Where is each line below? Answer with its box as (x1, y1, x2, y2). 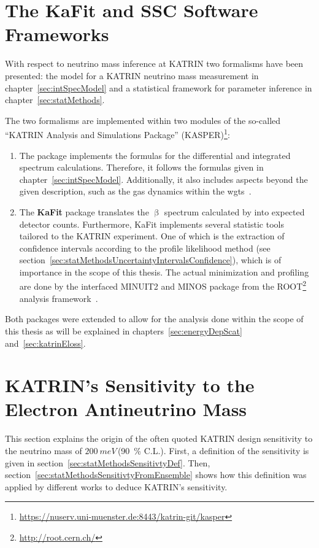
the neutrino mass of (5, 444, 82, 457)
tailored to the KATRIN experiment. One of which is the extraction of (19, 230, 285, 242)
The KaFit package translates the (19, 205, 149, 218)
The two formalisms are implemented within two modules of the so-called (5, 114, 281, 126)
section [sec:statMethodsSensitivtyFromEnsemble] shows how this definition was (5, 468, 307, 481)
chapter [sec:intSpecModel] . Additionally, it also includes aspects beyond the (19, 172, 308, 185)
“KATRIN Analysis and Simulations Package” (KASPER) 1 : (5, 126, 230, 141)
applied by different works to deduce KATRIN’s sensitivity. (5, 480, 228, 493)
